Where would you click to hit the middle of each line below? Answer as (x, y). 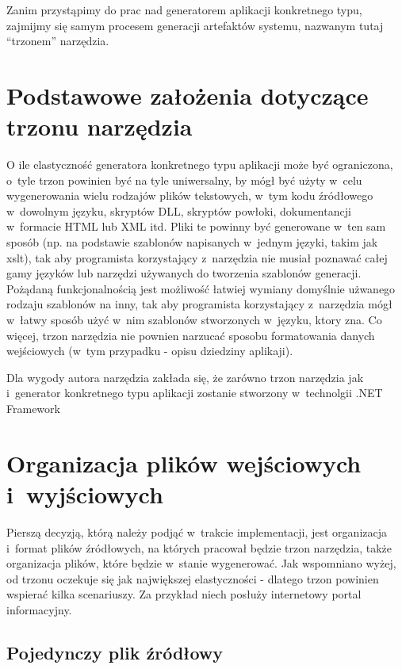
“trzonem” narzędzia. (58, 41)
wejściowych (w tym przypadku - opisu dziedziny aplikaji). (150, 351)
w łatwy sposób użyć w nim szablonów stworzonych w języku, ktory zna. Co (194, 320)
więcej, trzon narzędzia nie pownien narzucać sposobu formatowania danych (191, 335)
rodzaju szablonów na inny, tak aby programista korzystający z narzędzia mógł (199, 304)
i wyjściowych (85, 493)
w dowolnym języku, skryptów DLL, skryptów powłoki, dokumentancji (179, 210)
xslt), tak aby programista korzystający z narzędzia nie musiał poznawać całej (197, 257)
